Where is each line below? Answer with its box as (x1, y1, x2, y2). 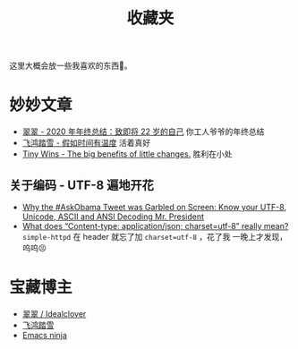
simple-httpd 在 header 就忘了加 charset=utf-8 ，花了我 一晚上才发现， (21, 231, 288, 242)
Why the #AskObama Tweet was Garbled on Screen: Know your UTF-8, (21, 201, 287, 212)
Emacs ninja (21, 329, 67, 340)
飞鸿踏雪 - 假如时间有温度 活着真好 (21, 138, 151, 149)
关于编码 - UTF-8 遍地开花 (9, 177, 154, 192)
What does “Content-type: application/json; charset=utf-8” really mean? (21, 220, 289, 231)
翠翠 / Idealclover (21, 308, 87, 319)
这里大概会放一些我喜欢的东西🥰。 (9, 60, 132, 72)
